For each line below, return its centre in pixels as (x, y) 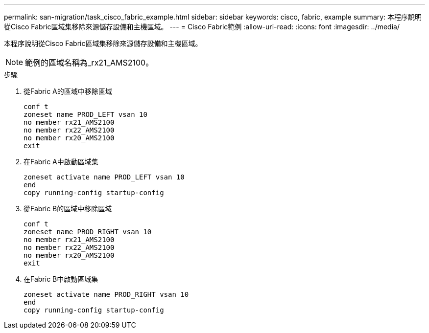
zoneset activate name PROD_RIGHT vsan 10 (106, 294)
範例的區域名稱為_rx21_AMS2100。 (89, 63)
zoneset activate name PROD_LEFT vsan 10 (104, 177)
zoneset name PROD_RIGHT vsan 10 (88, 232)
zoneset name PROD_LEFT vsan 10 (85, 114)
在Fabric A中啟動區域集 (61, 162)
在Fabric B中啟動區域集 (61, 279)
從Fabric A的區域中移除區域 (68, 91)
